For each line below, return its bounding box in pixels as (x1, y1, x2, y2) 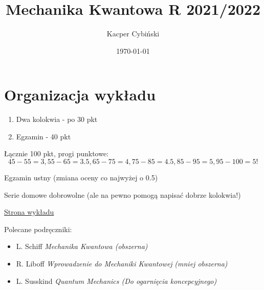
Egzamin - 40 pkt (16, 131, 71, 141)
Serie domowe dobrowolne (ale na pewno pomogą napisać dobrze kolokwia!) (4, 189, 241, 200)
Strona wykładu (4, 206, 54, 217)
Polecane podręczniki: (4, 223, 72, 234)
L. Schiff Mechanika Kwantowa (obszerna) (16, 241, 148, 252)
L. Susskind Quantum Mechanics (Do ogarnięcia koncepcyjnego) (16, 275, 217, 286)
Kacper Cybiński (106, 28, 160, 39)
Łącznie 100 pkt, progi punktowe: (4, 148, 109, 159)
